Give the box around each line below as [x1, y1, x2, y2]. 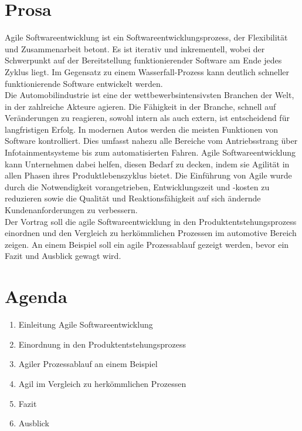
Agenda [5, 284, 67, 308]
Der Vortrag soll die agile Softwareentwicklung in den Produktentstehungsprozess [5, 215, 297, 227]
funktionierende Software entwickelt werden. [5, 77, 163, 89]
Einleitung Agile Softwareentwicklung [18, 318, 153, 331]
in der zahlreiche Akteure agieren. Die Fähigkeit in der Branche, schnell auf [5, 100, 276, 112]
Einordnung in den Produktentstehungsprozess [18, 338, 186, 350]
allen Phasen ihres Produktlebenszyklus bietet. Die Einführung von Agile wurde [5, 169, 292, 181]
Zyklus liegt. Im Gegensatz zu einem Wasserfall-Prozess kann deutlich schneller [5, 65, 290, 78]
